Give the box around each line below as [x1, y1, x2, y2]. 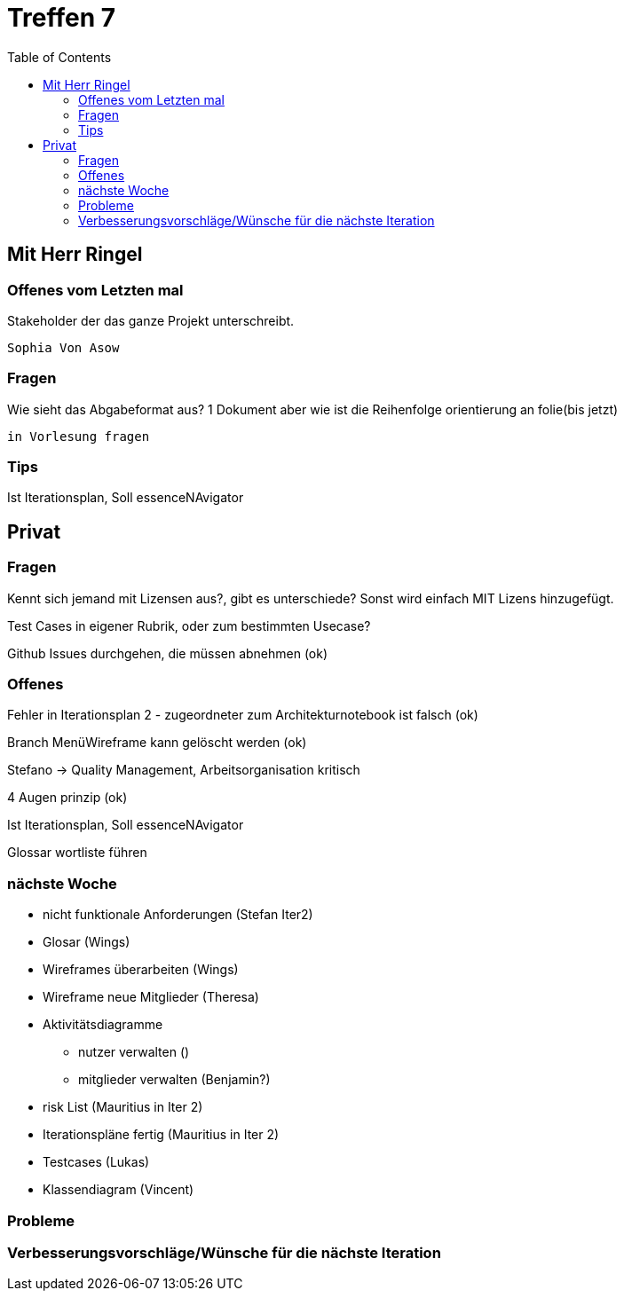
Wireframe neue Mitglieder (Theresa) [43, 989, 259, 1005]
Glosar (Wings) [43, 934, 130, 950]
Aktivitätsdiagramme [43, 1017, 163, 1033]
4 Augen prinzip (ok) [7, 790, 128, 806]
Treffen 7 [7, 3, 116, 33]
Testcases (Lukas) [43, 1154, 150, 1170]
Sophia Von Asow [7, 340, 120, 355]
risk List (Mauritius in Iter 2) [43, 1099, 203, 1115]
